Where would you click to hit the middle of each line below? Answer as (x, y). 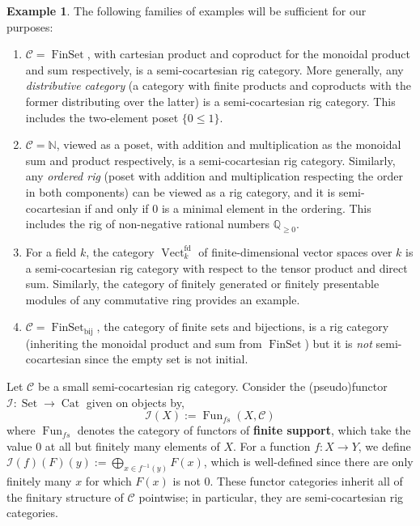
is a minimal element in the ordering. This (266, 208)
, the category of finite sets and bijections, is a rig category (243, 327)
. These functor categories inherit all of (306, 481)
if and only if (117, 208)
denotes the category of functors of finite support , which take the (244, 430)
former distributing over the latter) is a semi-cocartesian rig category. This (210, 101)
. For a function (272, 445)
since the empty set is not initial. (166, 359)
